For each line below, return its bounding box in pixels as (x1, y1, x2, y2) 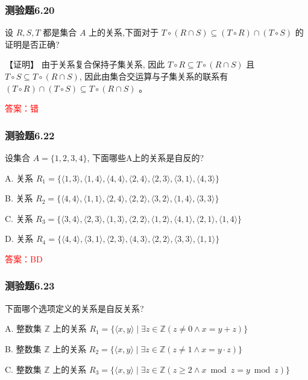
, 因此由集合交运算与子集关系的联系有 (79, 70, 228, 82)
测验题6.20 (5, 2, 55, 17)
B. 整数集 (5, 342, 42, 355)
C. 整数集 (5, 363, 42, 375)
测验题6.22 (5, 127, 55, 142)
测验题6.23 (5, 278, 55, 293)
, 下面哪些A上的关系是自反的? (87, 151, 204, 163)
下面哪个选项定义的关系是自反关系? (5, 302, 144, 314)
